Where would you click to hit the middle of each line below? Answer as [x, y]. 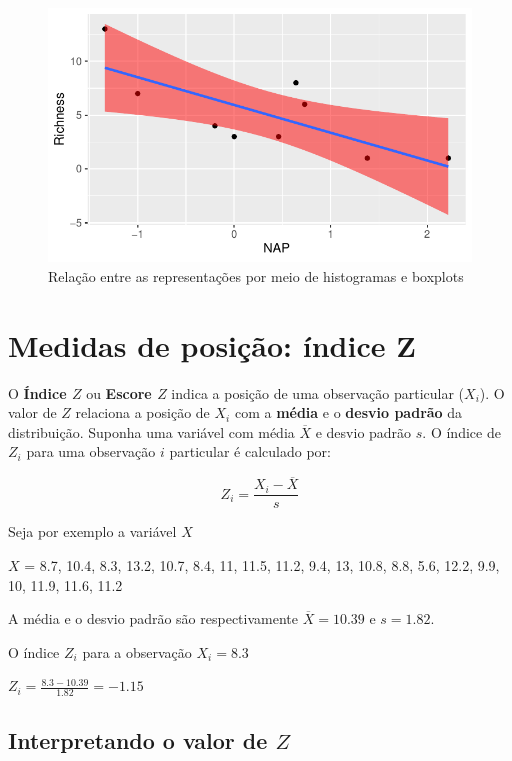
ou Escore [119, 392]
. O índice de [461, 431]
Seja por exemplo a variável [92, 531]
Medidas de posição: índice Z [212, 344]
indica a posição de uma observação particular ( [318, 392]
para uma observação [91, 451]
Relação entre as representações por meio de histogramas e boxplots [256, 275]
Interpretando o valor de [138, 739]
